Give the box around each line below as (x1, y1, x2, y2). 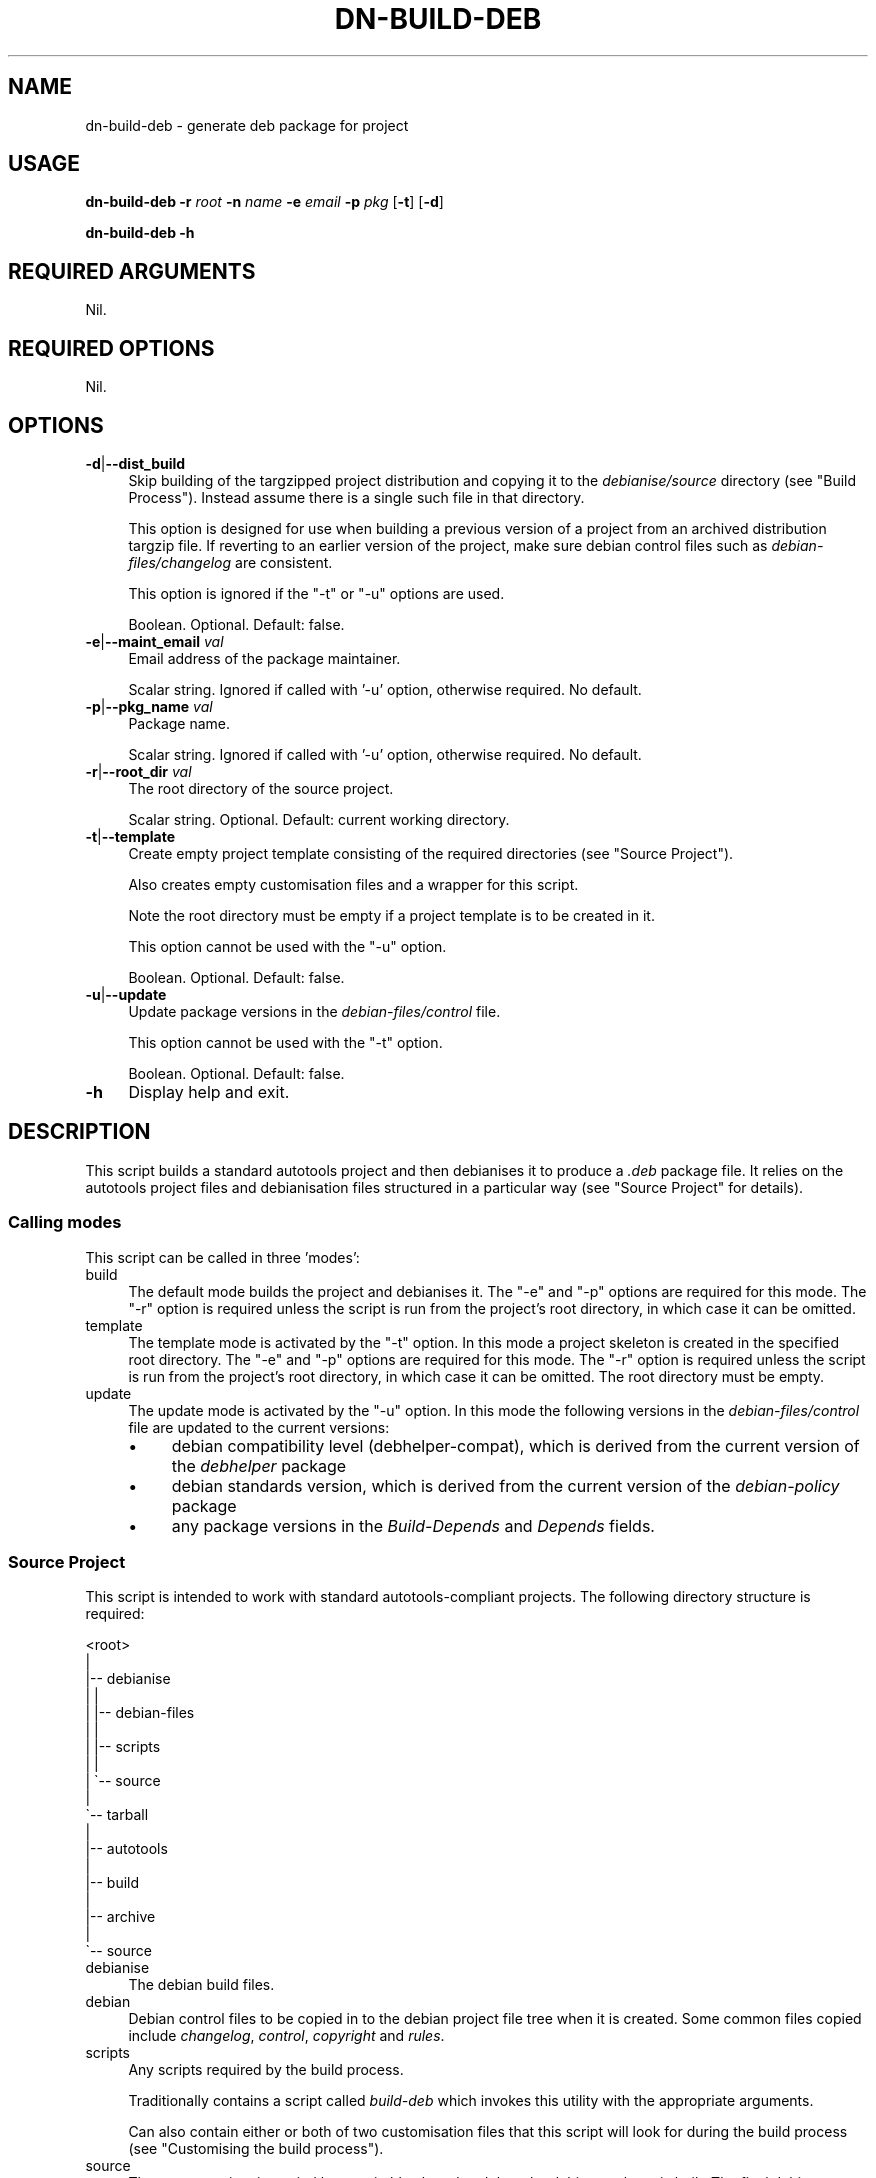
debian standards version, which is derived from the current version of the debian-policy (171, 1475, 840, 1496)
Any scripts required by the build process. (128, 2061, 404, 2079)
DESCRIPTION (8, 1119, 151, 1145)
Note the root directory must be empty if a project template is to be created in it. (128, 906, 655, 924)
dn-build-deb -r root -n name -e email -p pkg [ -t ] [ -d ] (85, 193, 444, 211)
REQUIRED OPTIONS (8, 335, 215, 361)
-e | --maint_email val (85, 632, 224, 650)
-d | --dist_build (85, 454, 186, 472)
